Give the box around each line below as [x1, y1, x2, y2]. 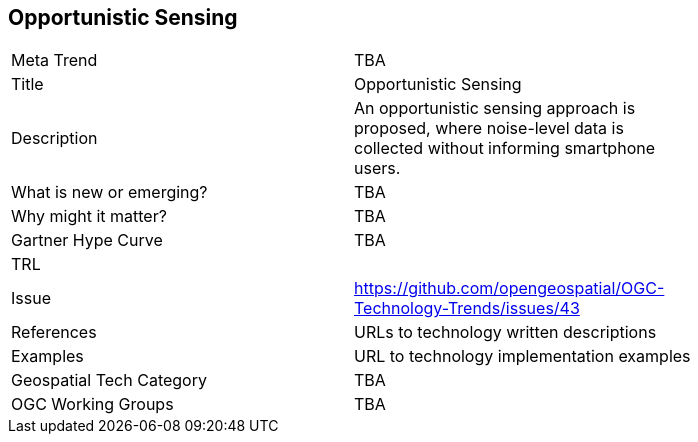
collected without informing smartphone [354, 138, 655, 159]
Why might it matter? [11, 206, 167, 227]
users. [354, 158, 401, 179]
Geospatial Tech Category [11, 370, 207, 391]
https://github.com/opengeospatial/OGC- [354, 278, 665, 299]
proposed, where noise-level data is [354, 118, 624, 139]
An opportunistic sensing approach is [354, 98, 636, 119]
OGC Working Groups [11, 394, 174, 415]
